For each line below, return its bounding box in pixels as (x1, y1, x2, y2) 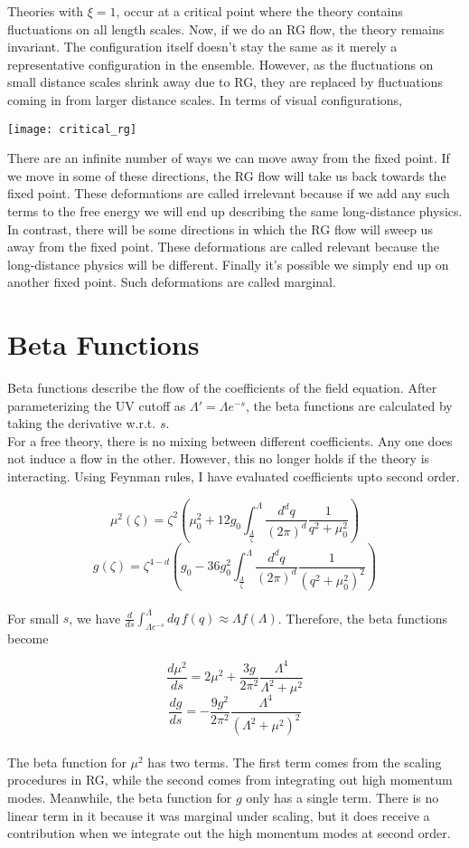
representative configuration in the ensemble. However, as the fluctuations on (7, 54, 434, 73)
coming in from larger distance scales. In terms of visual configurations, (7, 90, 402, 109)
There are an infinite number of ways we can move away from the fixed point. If (7, 148, 450, 167)
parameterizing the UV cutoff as (7, 395, 186, 414)
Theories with (7, 2, 84, 20)
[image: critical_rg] (7, 122, 137, 136)
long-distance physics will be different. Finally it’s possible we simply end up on (7, 254, 449, 273)
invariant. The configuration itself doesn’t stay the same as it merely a (7, 37, 398, 56)
